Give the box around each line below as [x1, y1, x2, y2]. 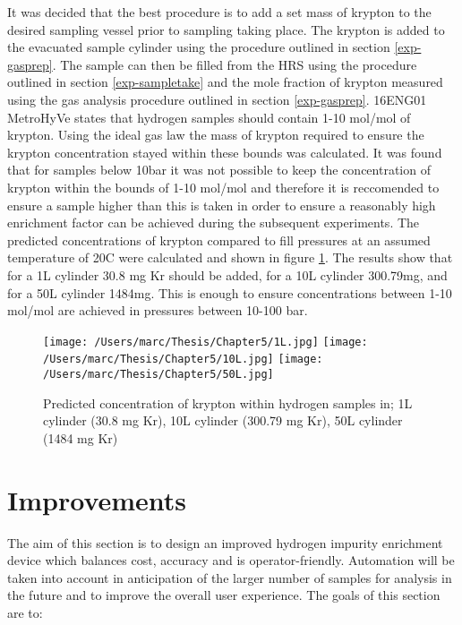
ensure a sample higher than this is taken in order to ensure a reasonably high [7, 195, 436, 214]
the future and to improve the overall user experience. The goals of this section [7, 586, 441, 604]
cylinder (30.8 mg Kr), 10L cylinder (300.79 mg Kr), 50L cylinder [43, 411, 403, 430]
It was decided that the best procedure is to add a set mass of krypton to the [7, 3, 432, 21]
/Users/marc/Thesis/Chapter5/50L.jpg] [43, 368, 274, 381]
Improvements [7, 481, 187, 518]
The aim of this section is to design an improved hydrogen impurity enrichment [7, 533, 443, 552]
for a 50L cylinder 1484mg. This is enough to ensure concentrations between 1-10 [7, 283, 452, 302]
